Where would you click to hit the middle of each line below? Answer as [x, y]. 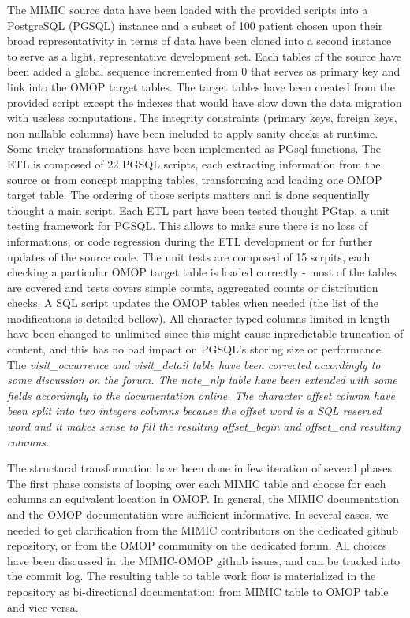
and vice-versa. [43, 607]
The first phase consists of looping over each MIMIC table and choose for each [197, 483]
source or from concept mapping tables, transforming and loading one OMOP [195, 179]
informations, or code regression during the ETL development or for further [190, 241]
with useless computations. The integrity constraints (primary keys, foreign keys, [202, 118]
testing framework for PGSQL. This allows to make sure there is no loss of [187, 226]
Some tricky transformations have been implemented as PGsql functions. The [194, 148]
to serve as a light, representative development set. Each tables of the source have [205, 56]
